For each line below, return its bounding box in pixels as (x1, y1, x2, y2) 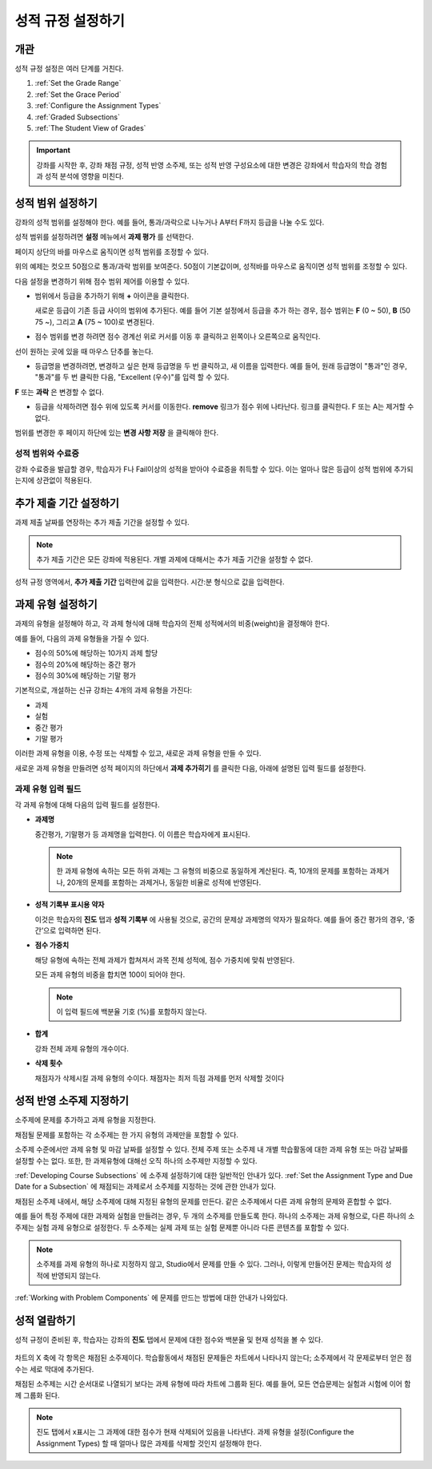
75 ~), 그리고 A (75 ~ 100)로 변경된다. (34, 317, 155, 326)
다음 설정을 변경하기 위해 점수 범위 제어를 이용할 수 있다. (14, 276, 190, 286)
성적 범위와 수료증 (14, 447, 80, 458)
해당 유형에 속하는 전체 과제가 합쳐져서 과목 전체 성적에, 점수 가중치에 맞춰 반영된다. (34, 954, 295, 965)
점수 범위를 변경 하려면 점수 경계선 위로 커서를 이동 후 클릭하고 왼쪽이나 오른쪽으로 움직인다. (34, 332, 321, 341)
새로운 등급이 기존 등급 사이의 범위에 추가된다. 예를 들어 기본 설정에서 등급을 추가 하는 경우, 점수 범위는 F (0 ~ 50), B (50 (34, 305, 411, 316)
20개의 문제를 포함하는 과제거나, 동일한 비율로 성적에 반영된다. (66, 878, 262, 887)
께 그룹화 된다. (14, 1390, 60, 1400)
